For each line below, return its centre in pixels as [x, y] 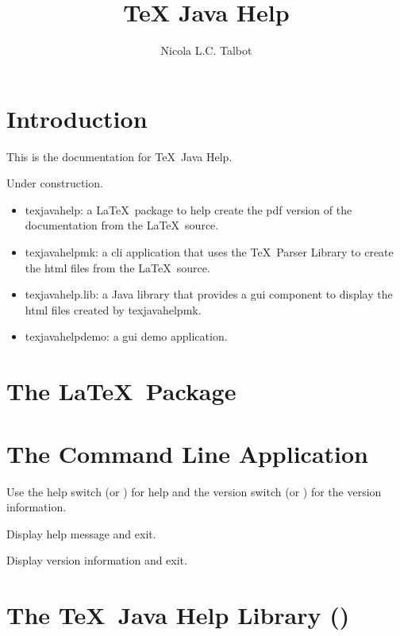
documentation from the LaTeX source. [122, 225]
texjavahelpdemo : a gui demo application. [126, 336]
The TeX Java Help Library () [178, 615]
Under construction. [55, 183]
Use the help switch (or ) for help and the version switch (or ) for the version [194, 491]
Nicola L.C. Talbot [206, 50]
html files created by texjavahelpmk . [113, 309]
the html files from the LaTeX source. [117, 267]
